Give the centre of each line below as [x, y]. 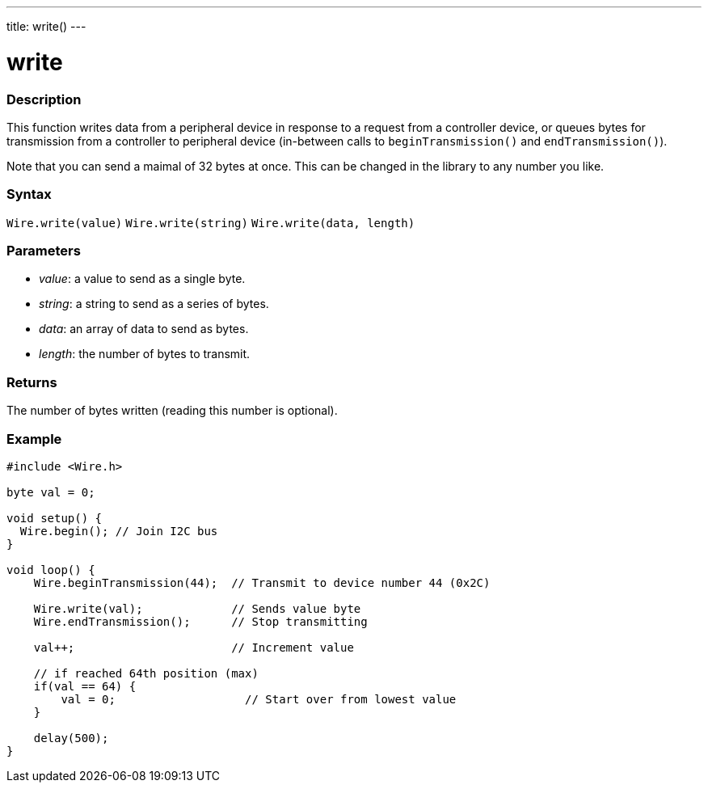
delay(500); [71, 738]
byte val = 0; [51, 492]
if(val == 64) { [85, 686]
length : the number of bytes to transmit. [145, 354]
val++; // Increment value [194, 647]
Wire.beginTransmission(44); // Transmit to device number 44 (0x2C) [262, 582]
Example [34, 439]
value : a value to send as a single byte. [142, 279]
